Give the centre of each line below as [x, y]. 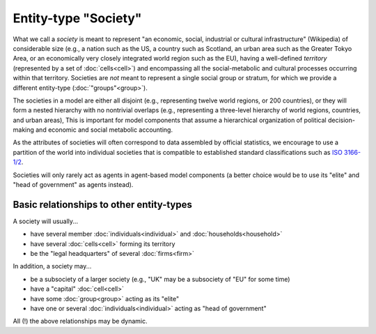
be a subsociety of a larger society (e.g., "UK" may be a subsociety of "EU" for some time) [160, 279]
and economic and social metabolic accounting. [104, 130]
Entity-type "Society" [77, 18]
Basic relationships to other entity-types [103, 205]
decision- [341, 120]
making [24, 130]
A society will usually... [46, 221]
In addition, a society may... [52, 266]
